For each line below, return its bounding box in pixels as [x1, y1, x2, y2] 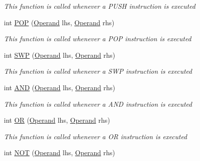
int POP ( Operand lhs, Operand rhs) [4, 17, 115, 27]
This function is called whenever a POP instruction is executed [4, 33, 191, 44]
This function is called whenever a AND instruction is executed [4, 98, 192, 109]
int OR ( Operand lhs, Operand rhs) [4, 115, 110, 125]
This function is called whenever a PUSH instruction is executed [4, 1, 196, 11]
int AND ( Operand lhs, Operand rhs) [4, 82, 116, 92]
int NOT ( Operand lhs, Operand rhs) [4, 147, 116, 158]
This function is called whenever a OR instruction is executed [4, 131, 187, 141]
